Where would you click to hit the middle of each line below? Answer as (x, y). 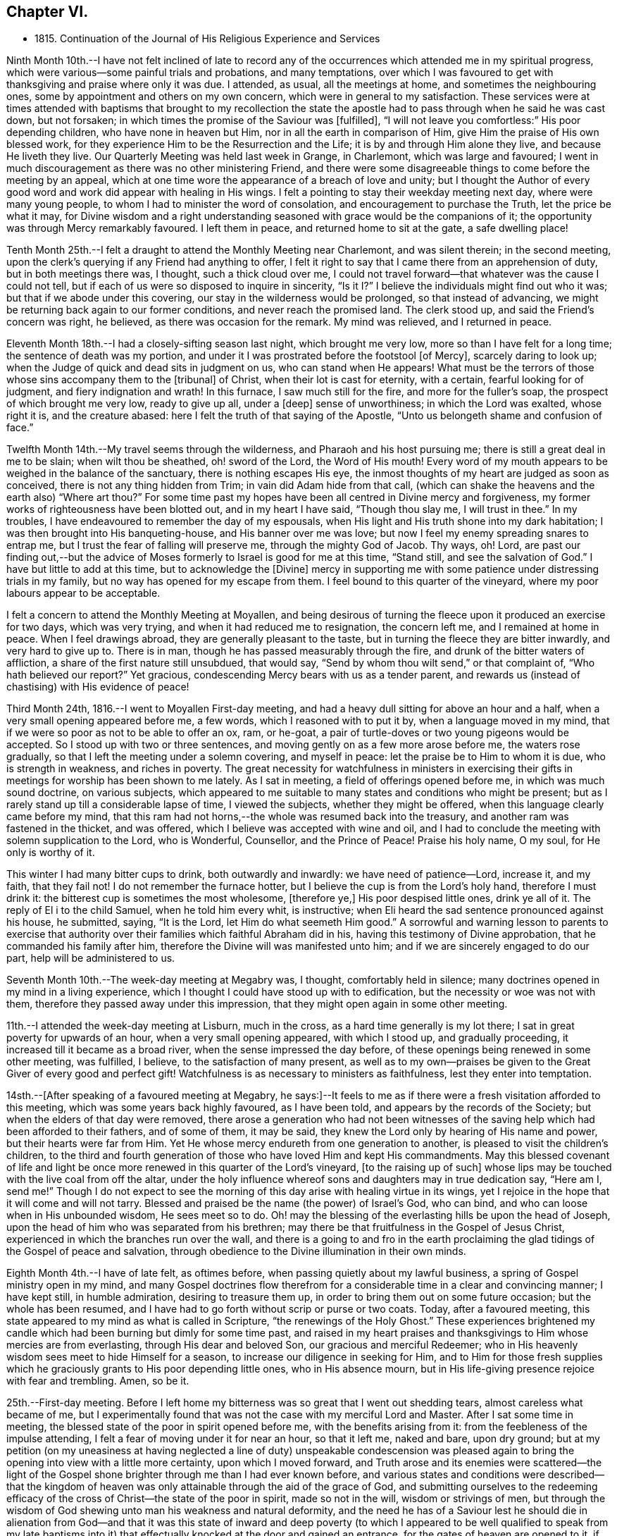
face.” (20, 428)
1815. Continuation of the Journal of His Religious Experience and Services (207, 39)
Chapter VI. (48, 12)
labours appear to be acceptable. (83, 593)
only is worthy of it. (51, 853)
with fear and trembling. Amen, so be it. (98, 1381)
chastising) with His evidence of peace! (98, 687)
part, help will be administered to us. (91, 958)
